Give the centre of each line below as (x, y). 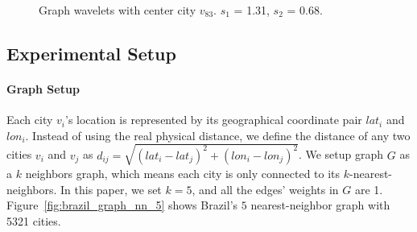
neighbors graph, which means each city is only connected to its (183, 173)
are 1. (369, 189)
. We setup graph (341, 154)
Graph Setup (43, 88)
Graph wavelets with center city (118, 10)
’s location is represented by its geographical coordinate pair (214, 120)
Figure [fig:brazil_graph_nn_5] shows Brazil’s (122, 205)
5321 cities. (34, 220)
